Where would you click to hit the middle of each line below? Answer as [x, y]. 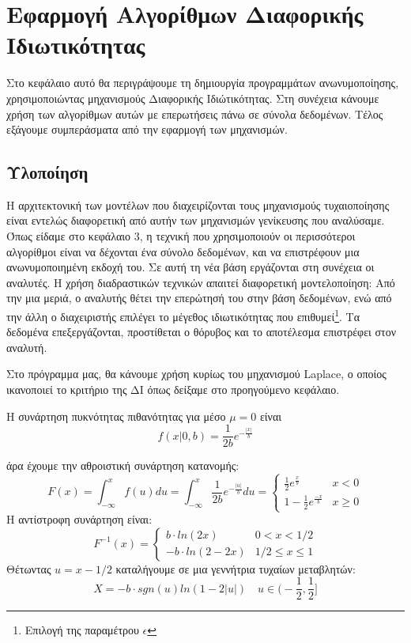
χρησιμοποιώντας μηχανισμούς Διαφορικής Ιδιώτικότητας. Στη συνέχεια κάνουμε [193, 98]
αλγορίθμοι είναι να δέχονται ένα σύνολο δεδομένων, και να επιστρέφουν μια [183, 251]
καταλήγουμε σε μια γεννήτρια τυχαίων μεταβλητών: [236, 568]
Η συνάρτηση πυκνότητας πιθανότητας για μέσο [116, 416]
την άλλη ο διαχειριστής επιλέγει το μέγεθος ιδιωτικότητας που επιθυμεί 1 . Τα [183, 315]
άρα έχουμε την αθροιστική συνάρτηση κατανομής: [123, 465]
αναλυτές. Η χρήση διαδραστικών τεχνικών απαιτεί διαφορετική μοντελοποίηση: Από [201, 282]
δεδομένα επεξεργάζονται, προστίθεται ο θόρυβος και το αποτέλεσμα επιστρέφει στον [201, 332]
